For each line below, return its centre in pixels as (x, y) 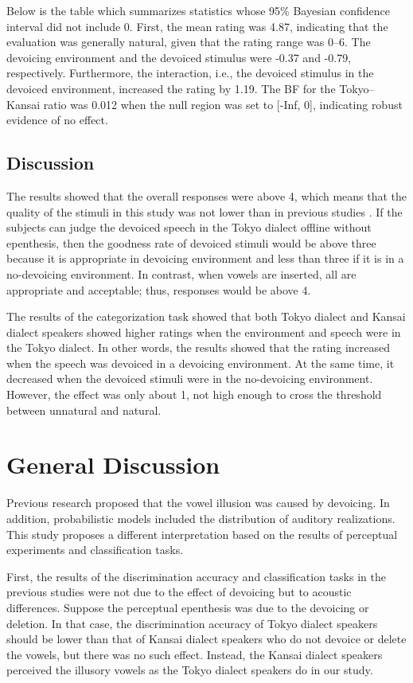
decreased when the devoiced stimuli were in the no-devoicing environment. (190, 379)
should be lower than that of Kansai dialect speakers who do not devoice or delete (206, 639)
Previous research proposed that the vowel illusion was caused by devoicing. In (198, 503)
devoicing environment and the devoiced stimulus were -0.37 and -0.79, (179, 57)
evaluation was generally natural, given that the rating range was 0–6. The (189, 42)
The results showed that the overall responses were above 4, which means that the (207, 195)
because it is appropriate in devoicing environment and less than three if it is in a (205, 258)
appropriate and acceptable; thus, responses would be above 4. (159, 289)
